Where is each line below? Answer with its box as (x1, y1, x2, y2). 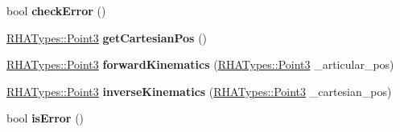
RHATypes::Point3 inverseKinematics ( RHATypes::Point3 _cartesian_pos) (6, 82, 392, 99)
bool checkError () (6, 2, 106, 18)
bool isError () (6, 110, 85, 126)
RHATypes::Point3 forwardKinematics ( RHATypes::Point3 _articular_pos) (6, 56, 394, 73)
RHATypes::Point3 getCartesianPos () (6, 29, 208, 46)
